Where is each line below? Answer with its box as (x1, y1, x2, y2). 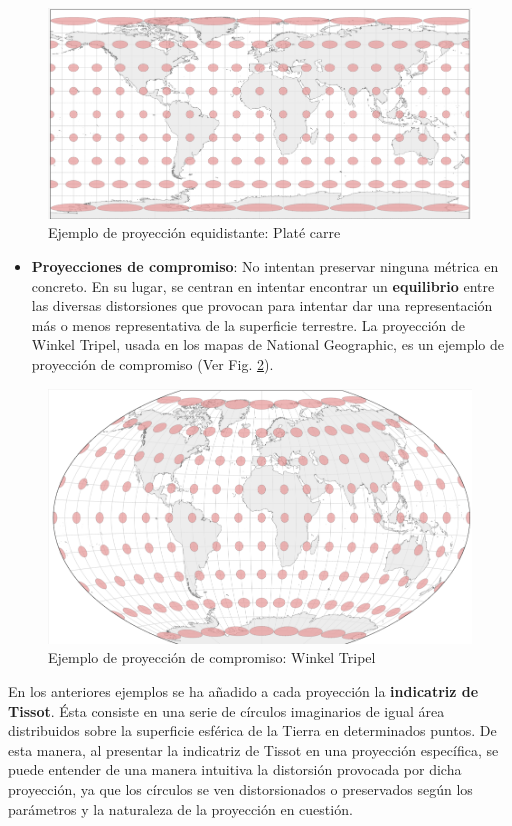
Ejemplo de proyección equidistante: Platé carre (48, 222, 341, 243)
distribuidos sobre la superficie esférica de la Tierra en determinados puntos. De (8, 720, 497, 741)
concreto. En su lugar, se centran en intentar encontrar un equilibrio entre (31, 275, 495, 296)
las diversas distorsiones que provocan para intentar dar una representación (31, 295, 493, 316)
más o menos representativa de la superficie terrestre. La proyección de (31, 314, 466, 335)
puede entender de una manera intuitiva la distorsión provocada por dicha (8, 759, 462, 780)
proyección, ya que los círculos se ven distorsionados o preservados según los (8, 778, 473, 799)
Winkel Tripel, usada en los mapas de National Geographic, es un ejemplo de (31, 334, 505, 355)
